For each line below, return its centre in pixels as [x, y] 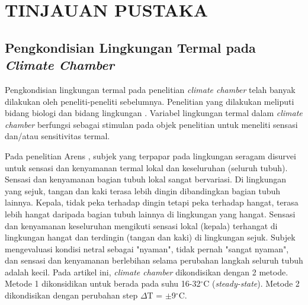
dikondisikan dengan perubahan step [71, 295]
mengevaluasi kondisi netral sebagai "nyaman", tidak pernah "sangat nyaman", [147, 248]
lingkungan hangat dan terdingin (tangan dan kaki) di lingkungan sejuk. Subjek [150, 237]
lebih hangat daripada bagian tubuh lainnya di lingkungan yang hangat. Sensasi [150, 213]
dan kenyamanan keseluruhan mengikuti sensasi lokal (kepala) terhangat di [141, 225]
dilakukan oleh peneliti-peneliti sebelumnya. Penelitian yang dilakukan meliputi [150, 101]
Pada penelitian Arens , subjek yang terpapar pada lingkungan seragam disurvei [150, 155]
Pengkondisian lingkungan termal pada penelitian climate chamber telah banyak [150, 89]
